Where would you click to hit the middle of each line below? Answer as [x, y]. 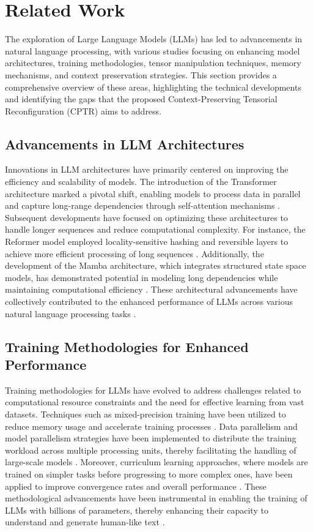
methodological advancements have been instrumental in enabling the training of [156, 498]
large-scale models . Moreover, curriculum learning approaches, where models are [156, 462]
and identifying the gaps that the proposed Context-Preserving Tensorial [141, 99]
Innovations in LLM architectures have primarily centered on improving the [147, 169]
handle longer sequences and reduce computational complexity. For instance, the [155, 229]
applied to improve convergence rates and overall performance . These [136, 486]
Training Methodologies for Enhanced [127, 346]
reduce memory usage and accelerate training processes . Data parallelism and [151, 426]
